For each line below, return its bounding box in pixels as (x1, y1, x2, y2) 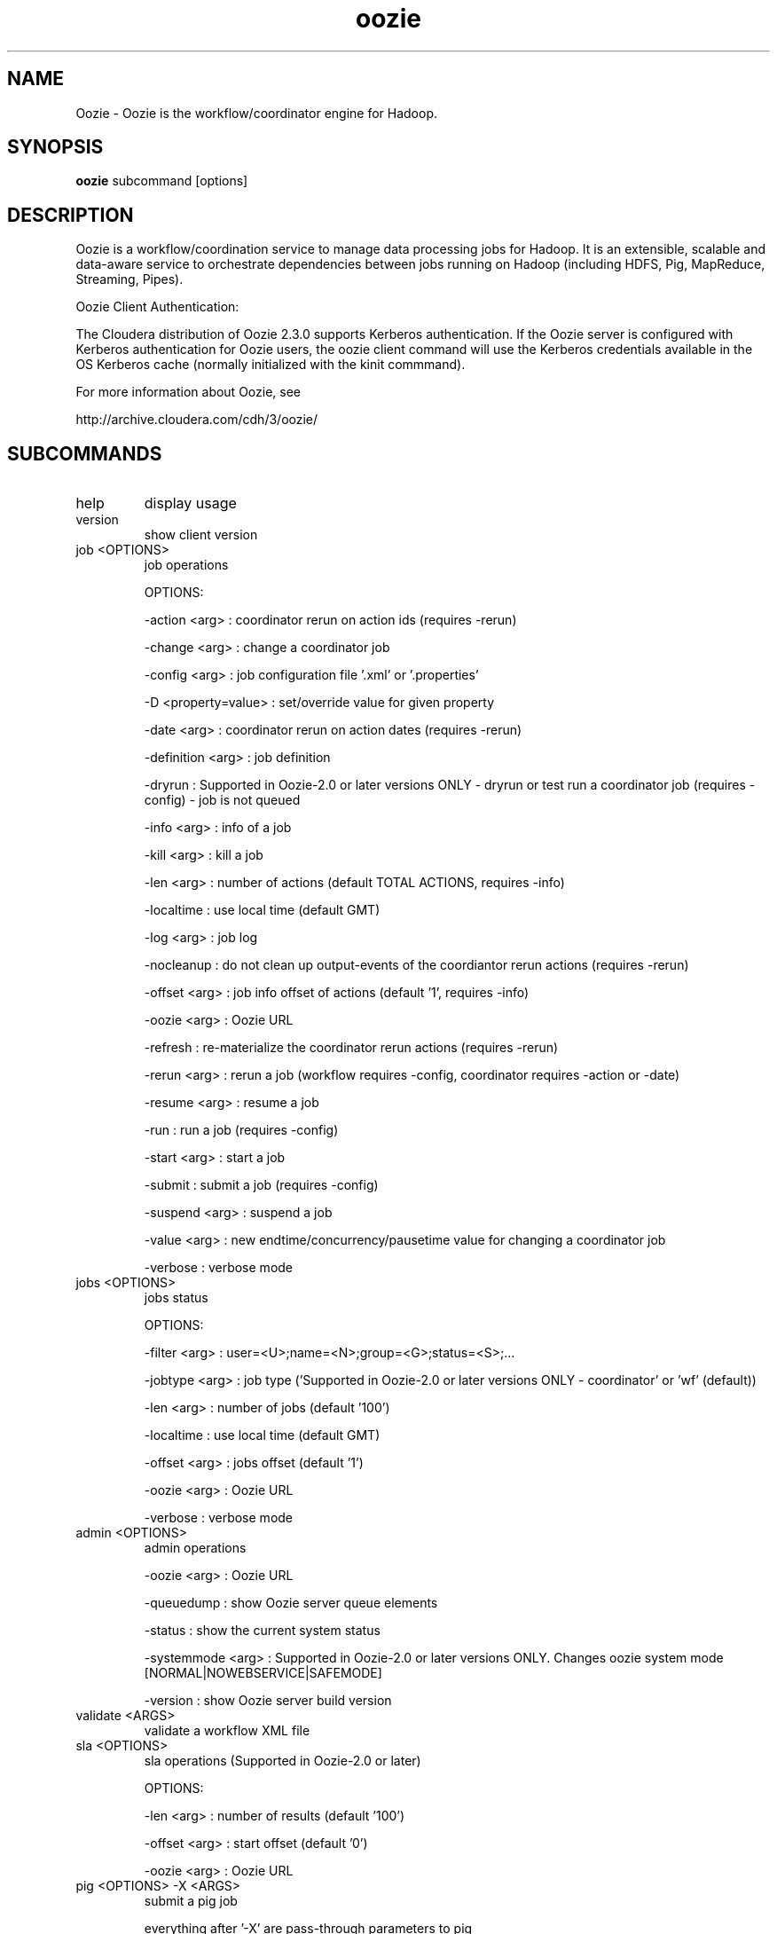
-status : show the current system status (144, 1623, 381, 1639)
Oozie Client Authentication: (75, 299, 239, 315)
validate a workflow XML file (144, 1723, 310, 1739)
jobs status (144, 1290, 208, 1306)
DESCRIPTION (7, 203, 134, 226)
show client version (144, 527, 258, 543)
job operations (144, 557, 229, 573)
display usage (144, 494, 237, 513)
